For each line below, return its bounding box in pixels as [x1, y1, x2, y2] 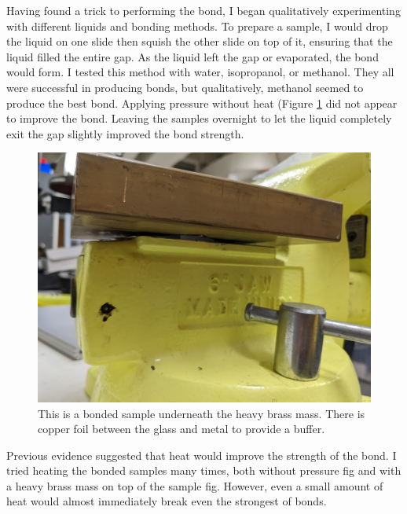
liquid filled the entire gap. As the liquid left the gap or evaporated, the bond [6, 48, 379, 64]
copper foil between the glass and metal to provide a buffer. [38, 420, 325, 437]
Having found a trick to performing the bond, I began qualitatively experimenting [6, 2, 401, 18]
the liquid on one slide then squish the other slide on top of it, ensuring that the [6, 33, 393, 50]
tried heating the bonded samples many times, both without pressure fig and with [6, 462, 401, 479]
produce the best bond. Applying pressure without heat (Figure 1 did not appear [6, 94, 398, 111]
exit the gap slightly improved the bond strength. [6, 125, 244, 141]
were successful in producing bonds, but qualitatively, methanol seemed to [6, 79, 364, 95]
